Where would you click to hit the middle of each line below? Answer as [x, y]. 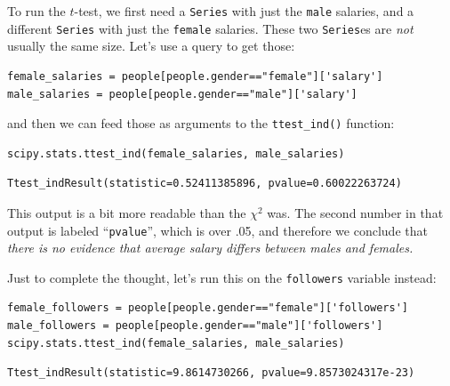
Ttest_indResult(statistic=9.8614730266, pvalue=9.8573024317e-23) [211, 373]
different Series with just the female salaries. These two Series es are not [210, 28]
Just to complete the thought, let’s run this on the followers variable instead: [222, 277]
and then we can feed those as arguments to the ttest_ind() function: [201, 123]
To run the [36, 11]
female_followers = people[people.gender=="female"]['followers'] [208, 308]
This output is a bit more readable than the [127, 212]
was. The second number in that [355, 212]
